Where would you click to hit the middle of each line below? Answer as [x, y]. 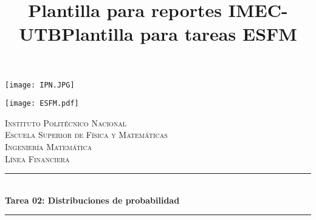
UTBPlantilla [76, 34]
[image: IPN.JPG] [40, 85]
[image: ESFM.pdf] [42, 104]
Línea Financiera [37, 158]
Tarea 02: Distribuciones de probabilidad [92, 200]
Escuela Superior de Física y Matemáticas [86, 135]
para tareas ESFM [218, 34]
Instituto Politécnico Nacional [66, 122]
